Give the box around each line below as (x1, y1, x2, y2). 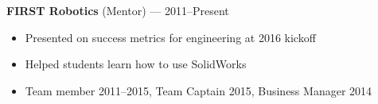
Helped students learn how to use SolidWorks (25, 56, 247, 72)
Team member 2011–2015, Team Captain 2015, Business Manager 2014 (25, 82, 372, 98)
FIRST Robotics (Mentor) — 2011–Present (6, 2, 229, 18)
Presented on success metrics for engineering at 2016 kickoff (25, 29, 316, 45)
